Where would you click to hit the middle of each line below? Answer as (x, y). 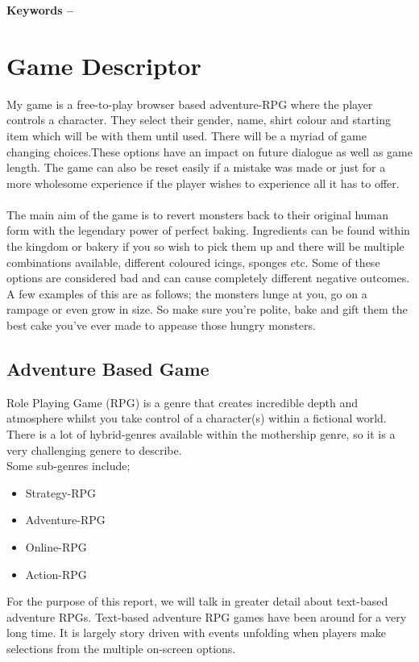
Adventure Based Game (108, 369)
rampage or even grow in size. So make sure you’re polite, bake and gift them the (207, 309)
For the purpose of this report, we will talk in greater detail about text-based (197, 601)
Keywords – (40, 10)
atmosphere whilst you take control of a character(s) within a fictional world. (197, 418)
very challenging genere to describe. (94, 450)
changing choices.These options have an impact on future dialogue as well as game (209, 151)
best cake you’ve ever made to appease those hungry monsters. (161, 325)
